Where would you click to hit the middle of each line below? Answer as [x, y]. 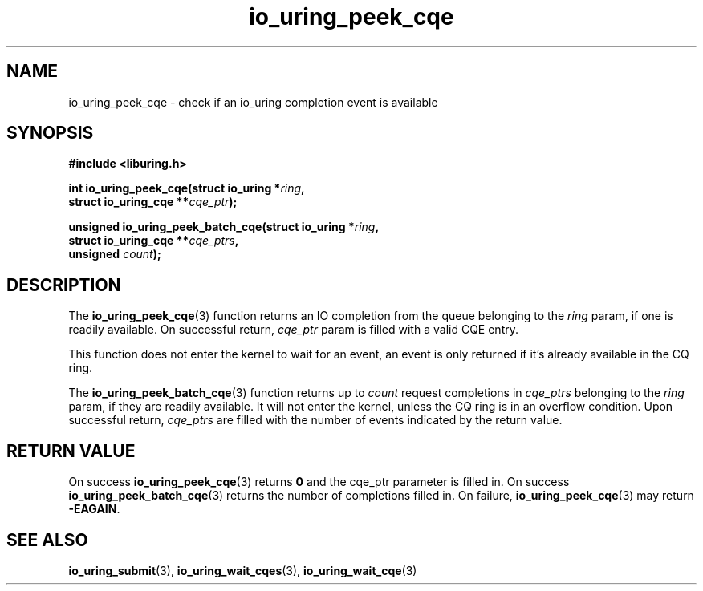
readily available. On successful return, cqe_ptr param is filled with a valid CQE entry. [293, 330]
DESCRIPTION [64, 285]
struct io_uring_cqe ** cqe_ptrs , [154, 241]
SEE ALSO [47, 540]
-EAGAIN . [94, 509]
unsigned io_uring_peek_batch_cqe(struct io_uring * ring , [224, 227]
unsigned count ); [115, 254]
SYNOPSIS [50, 133]
